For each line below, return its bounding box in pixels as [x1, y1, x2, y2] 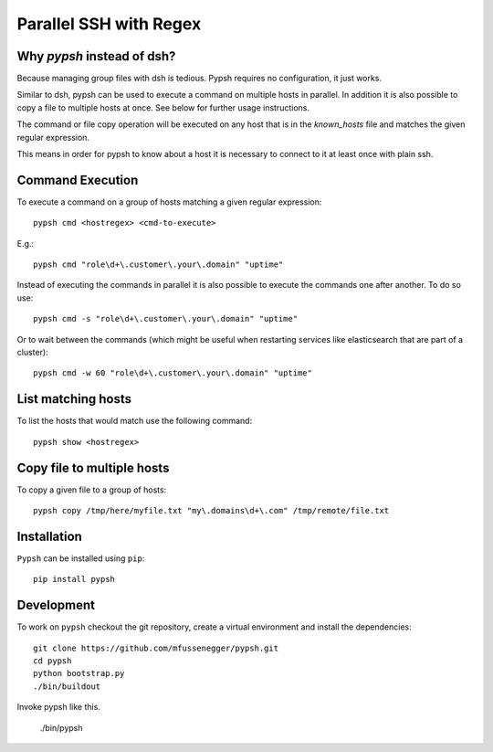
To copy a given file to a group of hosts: [16, 484, 167, 495]
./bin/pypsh [39, 722, 83, 733]
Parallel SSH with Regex [16, 14, 202, 34]
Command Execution [16, 172, 139, 187]
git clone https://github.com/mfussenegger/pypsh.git [33, 642, 278, 653]
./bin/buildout [33, 681, 101, 692]
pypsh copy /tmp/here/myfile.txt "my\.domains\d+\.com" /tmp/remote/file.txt [33, 505, 390, 516]
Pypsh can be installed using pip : [16, 553, 145, 564]
